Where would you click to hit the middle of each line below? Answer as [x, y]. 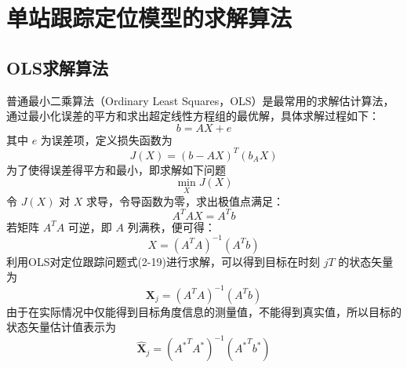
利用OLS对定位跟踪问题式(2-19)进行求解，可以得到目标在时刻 [163, 261]
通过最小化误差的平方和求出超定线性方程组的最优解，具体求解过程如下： [193, 116]
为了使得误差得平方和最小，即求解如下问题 [116, 169]
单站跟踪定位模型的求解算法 [149, 18]
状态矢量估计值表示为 [61, 327]
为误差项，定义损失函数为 [106, 139]
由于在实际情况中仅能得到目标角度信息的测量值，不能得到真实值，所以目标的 [204, 311]
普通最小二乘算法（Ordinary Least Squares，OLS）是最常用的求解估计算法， [200, 100]
